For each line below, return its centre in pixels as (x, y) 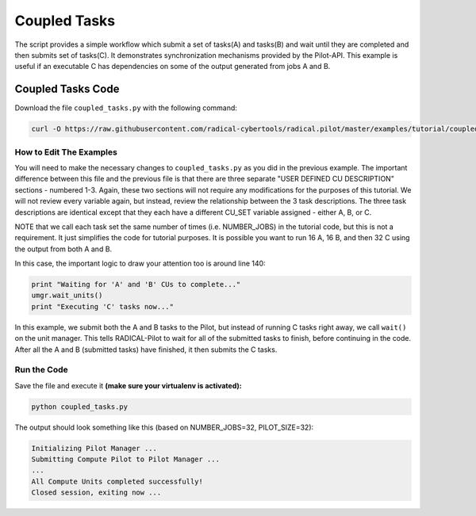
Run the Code (42, 370)
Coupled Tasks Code (67, 89)
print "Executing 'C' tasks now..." (103, 306)
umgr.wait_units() (67, 296)
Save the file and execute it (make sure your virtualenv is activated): (128, 385)
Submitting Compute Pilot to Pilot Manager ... (125, 459)
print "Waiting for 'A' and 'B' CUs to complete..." (136, 285)
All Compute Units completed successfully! (117, 481)
